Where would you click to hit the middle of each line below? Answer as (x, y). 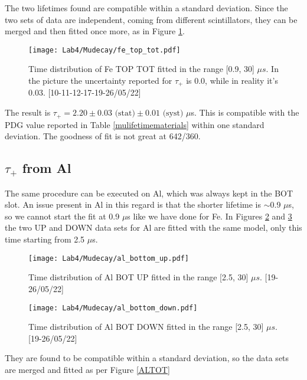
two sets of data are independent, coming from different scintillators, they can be (151, 19)
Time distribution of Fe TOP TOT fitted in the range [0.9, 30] (141, 69)
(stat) (125, 114)
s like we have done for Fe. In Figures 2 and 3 (210, 216)
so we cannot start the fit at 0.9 (62, 216)
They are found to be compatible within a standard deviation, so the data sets (147, 358)
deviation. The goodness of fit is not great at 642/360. (103, 136)
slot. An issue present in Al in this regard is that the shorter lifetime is (133, 204)
